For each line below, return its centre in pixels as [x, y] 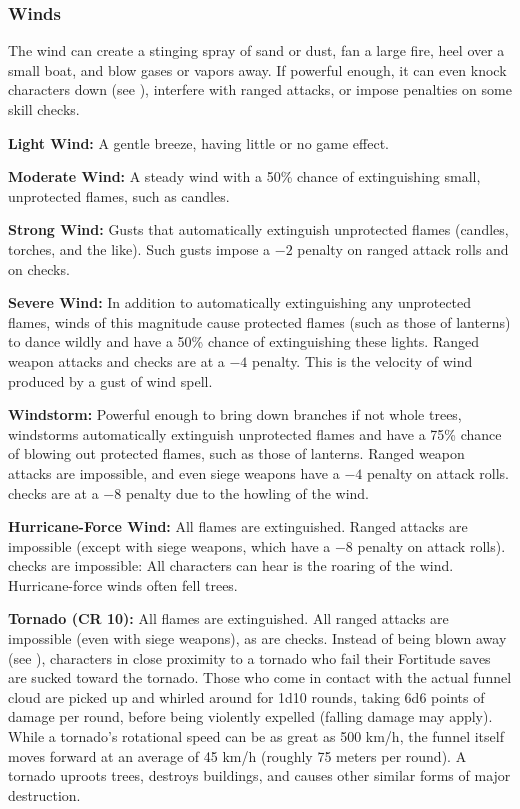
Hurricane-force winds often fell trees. [123, 584]
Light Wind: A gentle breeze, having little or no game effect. [198, 142]
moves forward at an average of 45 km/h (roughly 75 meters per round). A [237, 755]
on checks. [39, 268]
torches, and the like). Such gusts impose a [139, 248]
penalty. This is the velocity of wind [362, 360]
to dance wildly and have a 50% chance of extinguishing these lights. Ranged [243, 341]
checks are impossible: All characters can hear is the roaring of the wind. [231, 565]
